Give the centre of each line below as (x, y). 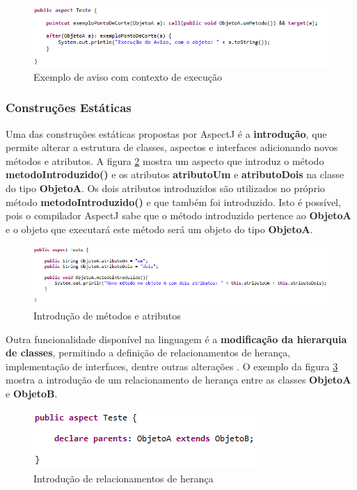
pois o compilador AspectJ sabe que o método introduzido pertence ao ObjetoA (178, 215)
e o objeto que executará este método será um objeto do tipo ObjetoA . (159, 229)
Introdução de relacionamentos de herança (124, 479)
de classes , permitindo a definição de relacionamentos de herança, (148, 353)
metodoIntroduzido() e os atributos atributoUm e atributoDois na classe (175, 174)
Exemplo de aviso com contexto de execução (128, 76)
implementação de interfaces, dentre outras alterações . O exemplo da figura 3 (172, 366)
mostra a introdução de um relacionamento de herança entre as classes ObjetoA (178, 380)
